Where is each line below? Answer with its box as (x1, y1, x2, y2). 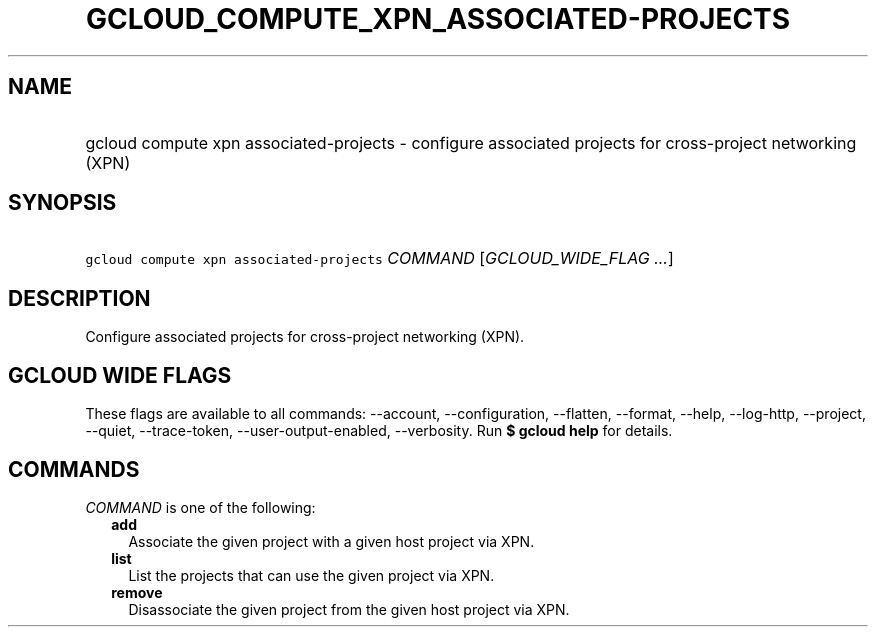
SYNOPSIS (8, 190, 117, 216)
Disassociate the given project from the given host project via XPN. (128, 600, 570, 618)
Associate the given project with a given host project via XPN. (128, 532, 535, 550)
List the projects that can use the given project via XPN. (128, 566, 495, 584)
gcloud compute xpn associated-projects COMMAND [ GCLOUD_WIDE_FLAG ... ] (85, 248, 674, 269)
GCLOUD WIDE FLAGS (8, 362, 232, 388)
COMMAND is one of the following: (85, 498, 316, 516)
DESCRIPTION (8, 285, 151, 311)
